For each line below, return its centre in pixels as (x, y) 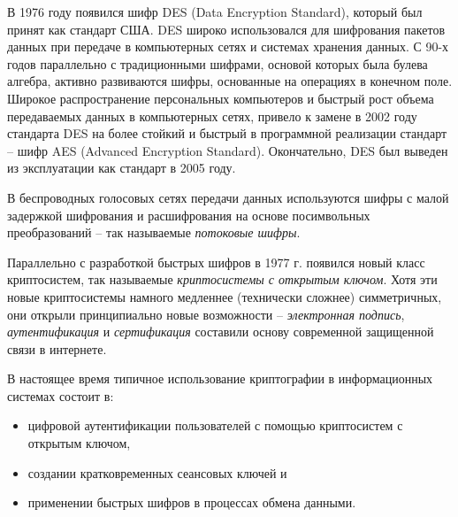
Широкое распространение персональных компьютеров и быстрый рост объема (221, 98)
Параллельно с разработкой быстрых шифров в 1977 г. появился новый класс (216, 262)
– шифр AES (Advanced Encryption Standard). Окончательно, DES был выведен (228, 150)
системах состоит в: (61, 395)
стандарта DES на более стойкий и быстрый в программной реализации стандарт (227, 133)
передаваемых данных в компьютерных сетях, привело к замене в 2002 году (212, 116)
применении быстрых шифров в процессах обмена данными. (192, 502)
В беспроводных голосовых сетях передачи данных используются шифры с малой (228, 197)
